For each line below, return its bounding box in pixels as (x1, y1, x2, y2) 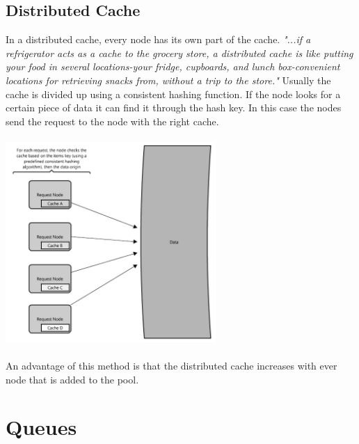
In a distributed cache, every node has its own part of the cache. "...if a (6, 32, 311, 47)
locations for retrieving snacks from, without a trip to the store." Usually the (6, 72, 331, 87)
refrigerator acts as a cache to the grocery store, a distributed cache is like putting (6, 45, 353, 60)
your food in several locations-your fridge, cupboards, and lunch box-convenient (6, 59, 340, 74)
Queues (6, 413, 77, 441)
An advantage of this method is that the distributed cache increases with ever (6, 358, 337, 373)
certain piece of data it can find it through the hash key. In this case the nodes (6, 100, 342, 115)
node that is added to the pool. (6, 372, 139, 386)
